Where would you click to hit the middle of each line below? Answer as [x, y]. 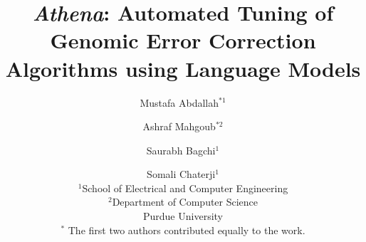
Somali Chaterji [181, 174]
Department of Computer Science [185, 202]
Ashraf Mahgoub [179, 126]
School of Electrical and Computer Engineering [185, 188]
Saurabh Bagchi [181, 150]
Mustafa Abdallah [179, 102]
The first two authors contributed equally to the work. [187, 230]
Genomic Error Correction [183, 40]
